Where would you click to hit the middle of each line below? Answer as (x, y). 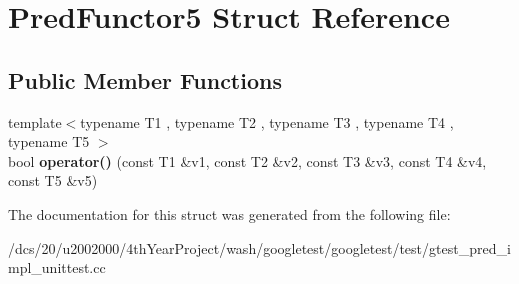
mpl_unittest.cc (57, 267)
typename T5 (49, 141)
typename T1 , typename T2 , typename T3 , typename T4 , (267, 121)
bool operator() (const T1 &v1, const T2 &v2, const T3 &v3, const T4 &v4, (247, 160)
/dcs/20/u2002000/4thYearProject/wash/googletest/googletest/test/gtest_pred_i (259, 247)
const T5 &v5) (53, 180)
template (35, 121)
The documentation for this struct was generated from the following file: (229, 213)
